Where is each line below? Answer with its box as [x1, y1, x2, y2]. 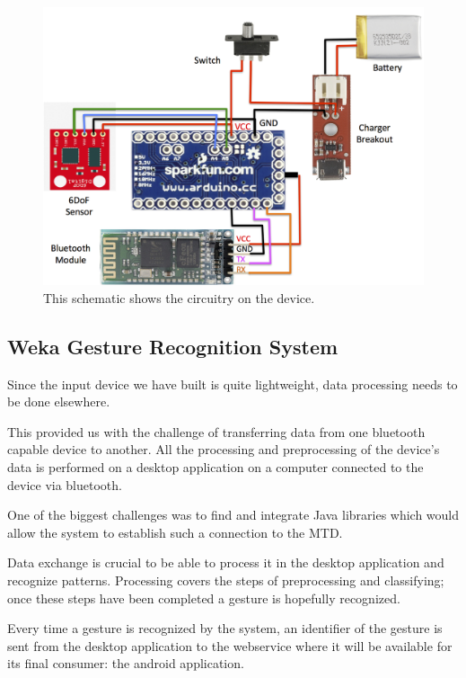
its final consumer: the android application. [7, 654, 244, 673]
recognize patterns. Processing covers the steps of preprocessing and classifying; [7, 571, 444, 590]
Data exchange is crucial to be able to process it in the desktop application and [7, 553, 444, 572]
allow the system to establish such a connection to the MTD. [7, 522, 343, 541]
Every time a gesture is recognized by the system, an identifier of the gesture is [7, 619, 443, 638]
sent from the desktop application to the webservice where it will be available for [7, 636, 453, 655]
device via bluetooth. [7, 475, 122, 494]
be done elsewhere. [7, 392, 110, 411]
